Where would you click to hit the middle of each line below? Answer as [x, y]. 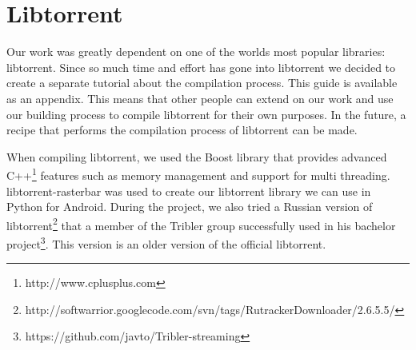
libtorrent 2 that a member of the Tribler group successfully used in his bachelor [201, 224]
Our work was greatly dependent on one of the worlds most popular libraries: [196, 52]
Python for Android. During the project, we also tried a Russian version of [190, 207]
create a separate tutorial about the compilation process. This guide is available [202, 83]
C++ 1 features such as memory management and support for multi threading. [198, 174]
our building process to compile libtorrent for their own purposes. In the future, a [206, 114]
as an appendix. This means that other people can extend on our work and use [200, 98]
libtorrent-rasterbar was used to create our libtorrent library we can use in [189, 191]
